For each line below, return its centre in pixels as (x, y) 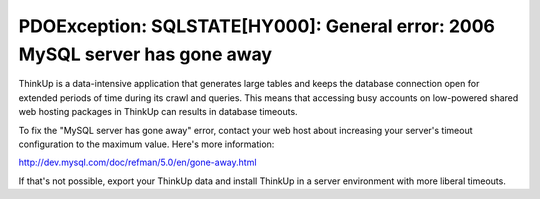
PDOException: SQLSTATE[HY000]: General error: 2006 (256, 26)
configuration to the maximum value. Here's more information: (146, 144)
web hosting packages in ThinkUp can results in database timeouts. (158, 112)
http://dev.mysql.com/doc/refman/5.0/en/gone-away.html (137, 162)
